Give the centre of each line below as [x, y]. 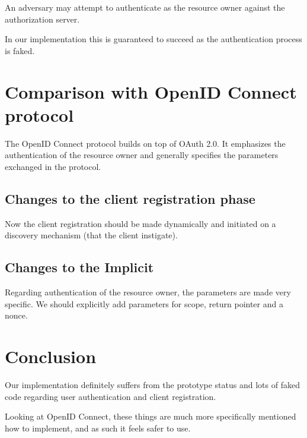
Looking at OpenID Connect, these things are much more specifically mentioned [151, 416]
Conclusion [51, 356]
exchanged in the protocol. [53, 166]
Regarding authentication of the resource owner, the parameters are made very [148, 292]
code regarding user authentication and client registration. [111, 396]
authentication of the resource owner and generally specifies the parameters [142, 155]
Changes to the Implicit [79, 267]
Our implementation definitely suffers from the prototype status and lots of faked [152, 384]
